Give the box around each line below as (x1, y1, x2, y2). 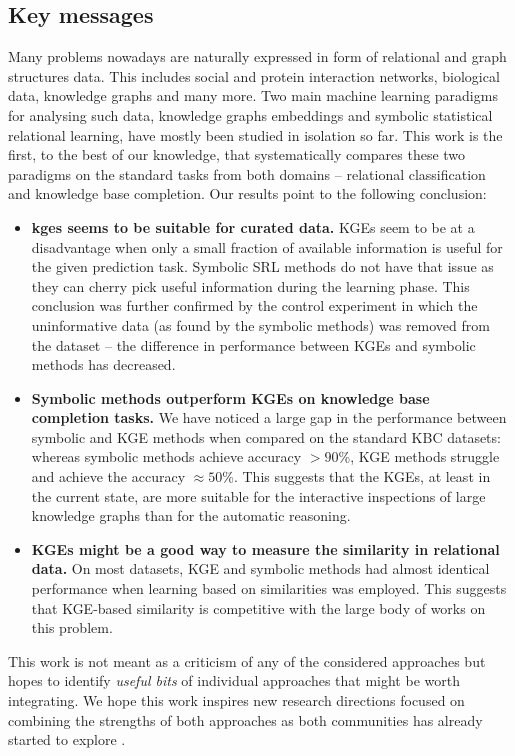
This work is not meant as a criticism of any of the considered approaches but (8, 650, 486, 671)
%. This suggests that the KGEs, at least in (222, 466, 491, 487)
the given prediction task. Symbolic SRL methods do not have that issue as (31, 256, 494, 277)
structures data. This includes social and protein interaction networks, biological (8, 65, 500, 86)
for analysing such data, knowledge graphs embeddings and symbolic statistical (8, 104, 493, 125)
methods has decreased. (31, 354, 176, 375)
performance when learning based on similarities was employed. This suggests (31, 578, 507, 599)
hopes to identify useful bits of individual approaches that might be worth (8, 670, 460, 691)
